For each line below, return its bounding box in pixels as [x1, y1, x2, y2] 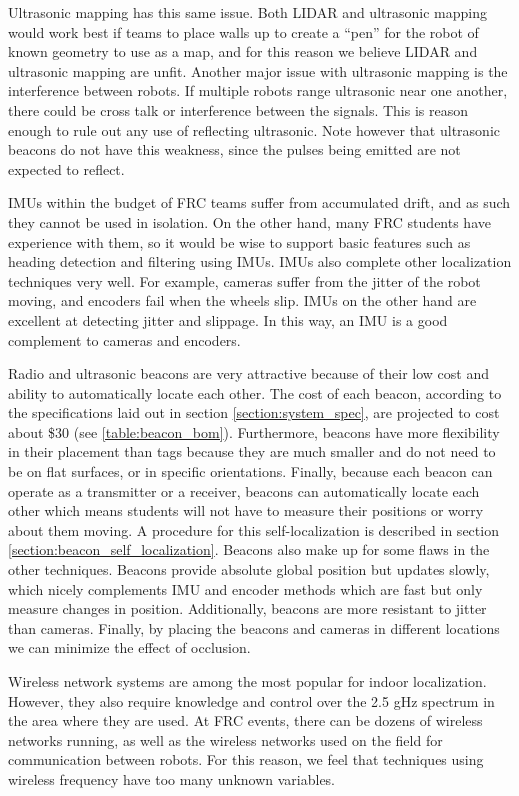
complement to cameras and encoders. [8, 329, 241, 350]
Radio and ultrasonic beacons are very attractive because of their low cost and [8, 363, 489, 384]
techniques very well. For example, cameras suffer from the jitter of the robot [8, 270, 481, 291]
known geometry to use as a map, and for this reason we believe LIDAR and [8, 41, 478, 62]
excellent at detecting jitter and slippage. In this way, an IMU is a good [8, 309, 448, 330]
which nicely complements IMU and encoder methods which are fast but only [8, 578, 483, 599]
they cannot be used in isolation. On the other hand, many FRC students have [8, 211, 491, 232]
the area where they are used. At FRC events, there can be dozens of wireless [8, 710, 483, 731]
